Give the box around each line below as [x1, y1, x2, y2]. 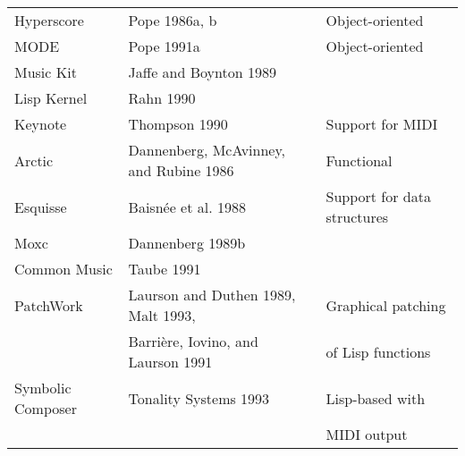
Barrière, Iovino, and [128, 331, 258, 351]
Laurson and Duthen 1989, [128, 284, 296, 305]
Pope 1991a [128, 36, 200, 56]
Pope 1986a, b [128, 10, 217, 30]
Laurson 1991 [128, 351, 213, 372]
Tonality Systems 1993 [128, 387, 270, 409]
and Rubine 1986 [128, 160, 234, 181]
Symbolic [14, 377, 72, 398]
